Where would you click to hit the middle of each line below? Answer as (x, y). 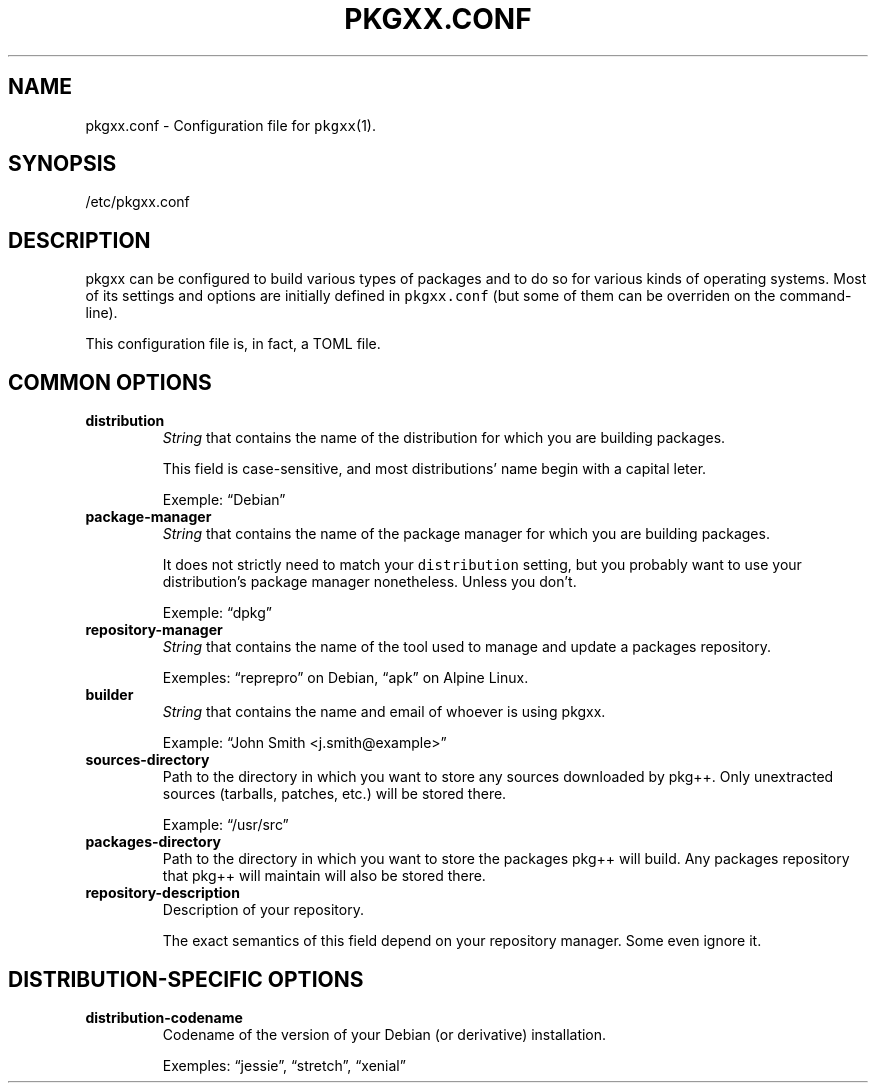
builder (109, 695)
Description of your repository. (263, 910)
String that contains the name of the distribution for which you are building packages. (444, 438)
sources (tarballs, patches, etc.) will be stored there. (334, 794)
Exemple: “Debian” (224, 500)
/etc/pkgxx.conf (137, 202)
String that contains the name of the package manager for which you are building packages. (466, 534)
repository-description (162, 893)
